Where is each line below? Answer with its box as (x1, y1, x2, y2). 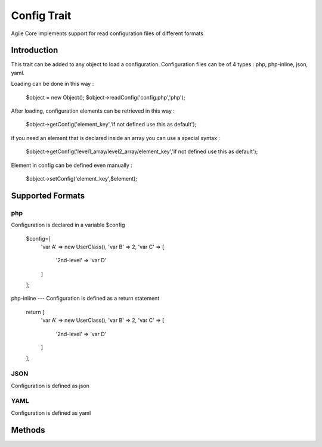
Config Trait (11, 9, 72, 22)
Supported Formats (11, 191, 85, 201)
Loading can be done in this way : (11, 80, 94, 88)
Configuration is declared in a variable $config (11, 221, 125, 229)
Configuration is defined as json (11, 382, 89, 389)
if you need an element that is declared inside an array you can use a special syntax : (11, 134, 221, 141)
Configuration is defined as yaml (11, 409, 91, 417)
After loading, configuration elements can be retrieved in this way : (11, 107, 175, 114)
